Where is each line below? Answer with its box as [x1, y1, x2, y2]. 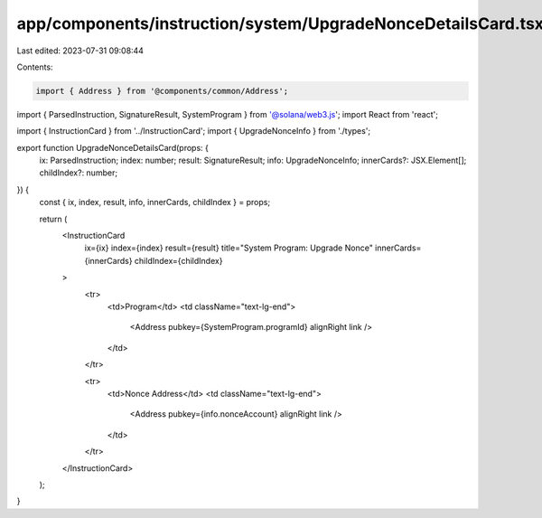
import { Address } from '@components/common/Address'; [35, 86, 289, 96]
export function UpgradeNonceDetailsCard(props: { [16, 142, 210, 153]
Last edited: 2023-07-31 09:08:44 [16, 45, 145, 56]
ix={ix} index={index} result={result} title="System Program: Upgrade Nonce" [84, 242, 374, 253]
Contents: [16, 61, 53, 72]
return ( [39, 213, 68, 224]
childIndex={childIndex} [134, 255, 223, 266]
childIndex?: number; [39, 167, 117, 178]
